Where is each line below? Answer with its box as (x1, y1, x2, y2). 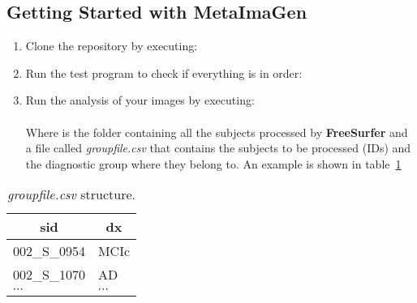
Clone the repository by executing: (25, 37, 198, 54)
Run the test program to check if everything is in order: (25, 64, 303, 81)
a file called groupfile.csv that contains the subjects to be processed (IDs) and (25, 139, 411, 156)
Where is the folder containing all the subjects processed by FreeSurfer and (25, 123, 408, 140)
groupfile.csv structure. (7, 185, 135, 204)
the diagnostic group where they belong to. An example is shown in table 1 (25, 155, 402, 172)
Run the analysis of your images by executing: (25, 92, 255, 109)
